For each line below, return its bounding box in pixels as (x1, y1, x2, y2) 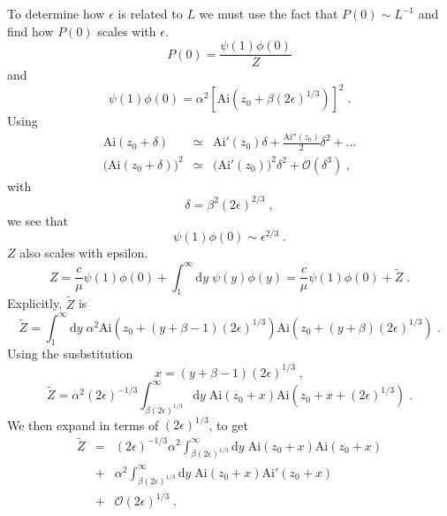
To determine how (7, 4, 105, 22)
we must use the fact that (199, 4, 338, 22)
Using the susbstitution (7, 344, 133, 363)
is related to (117, 4, 183, 22)
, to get (208, 415, 248, 434)
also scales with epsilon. (19, 243, 148, 262)
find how (7, 21, 54, 40)
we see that (7, 211, 68, 229)
